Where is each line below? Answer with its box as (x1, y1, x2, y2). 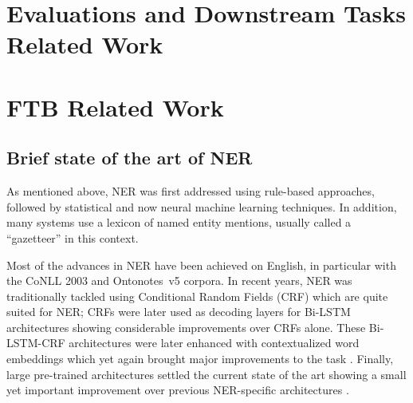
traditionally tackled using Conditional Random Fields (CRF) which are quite (6, 287, 388, 304)
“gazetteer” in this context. (6, 229, 139, 246)
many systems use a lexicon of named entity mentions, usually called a (6, 214, 352, 231)
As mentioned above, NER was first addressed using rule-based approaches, (6, 183, 375, 200)
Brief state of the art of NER (6, 145, 253, 170)
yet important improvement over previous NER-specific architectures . (6, 381, 349, 398)
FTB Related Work (6, 90, 224, 123)
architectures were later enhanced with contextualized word (69, 334, 360, 351)
